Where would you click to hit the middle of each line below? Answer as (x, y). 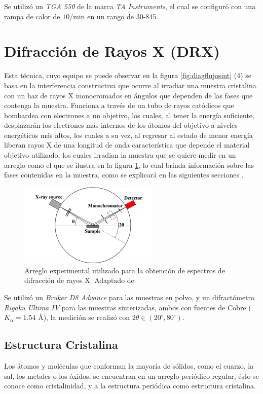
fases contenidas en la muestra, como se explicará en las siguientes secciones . (124, 175)
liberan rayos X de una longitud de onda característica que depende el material (127, 145)
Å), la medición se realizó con (84, 317)
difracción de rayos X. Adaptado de (79, 280)
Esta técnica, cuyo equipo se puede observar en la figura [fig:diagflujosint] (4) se (128, 75)
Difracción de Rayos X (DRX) (112, 51)
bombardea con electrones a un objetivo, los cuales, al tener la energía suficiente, (129, 115)
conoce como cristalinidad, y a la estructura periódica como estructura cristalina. (130, 386)
